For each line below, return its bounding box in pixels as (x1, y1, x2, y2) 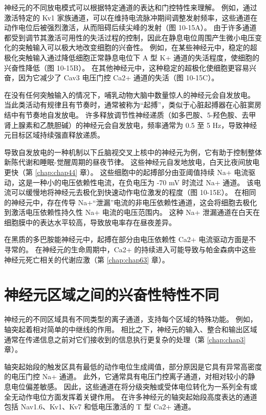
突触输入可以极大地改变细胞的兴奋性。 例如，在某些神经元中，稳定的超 (18, 42, 257, 53)
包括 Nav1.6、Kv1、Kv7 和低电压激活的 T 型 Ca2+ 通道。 (4, 401, 195, 412)
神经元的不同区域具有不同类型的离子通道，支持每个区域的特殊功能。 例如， (4, 314, 257, 324)
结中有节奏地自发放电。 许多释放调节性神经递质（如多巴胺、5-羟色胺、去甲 (4, 109, 256, 120)
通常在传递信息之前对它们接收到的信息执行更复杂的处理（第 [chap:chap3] (4, 334, 246, 344)
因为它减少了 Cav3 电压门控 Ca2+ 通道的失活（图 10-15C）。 (18, 72, 219, 83)
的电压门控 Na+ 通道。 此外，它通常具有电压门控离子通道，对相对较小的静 (4, 371, 255, 382)
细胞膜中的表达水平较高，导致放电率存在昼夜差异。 (4, 216, 176, 227)
